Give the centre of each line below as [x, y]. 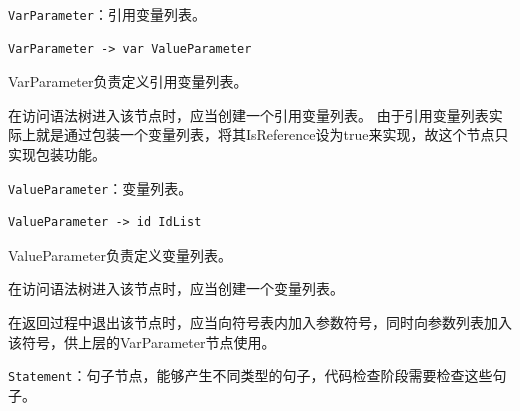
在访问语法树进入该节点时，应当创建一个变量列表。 [176, 288]
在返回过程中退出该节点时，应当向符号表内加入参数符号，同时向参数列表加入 [260, 322]
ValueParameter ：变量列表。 [100, 187]
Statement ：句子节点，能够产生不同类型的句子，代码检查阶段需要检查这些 [250, 375]
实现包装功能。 [57, 154]
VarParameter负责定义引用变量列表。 [128, 81]
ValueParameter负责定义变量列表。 [120, 254]
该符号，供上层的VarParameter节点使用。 [142, 341]
